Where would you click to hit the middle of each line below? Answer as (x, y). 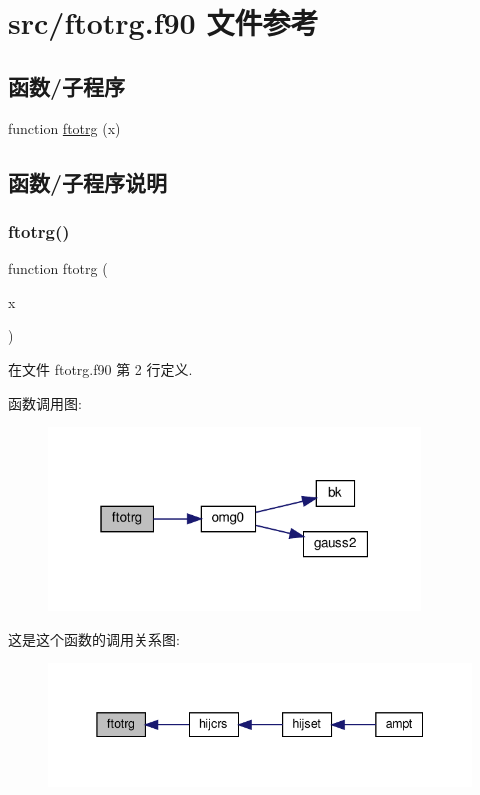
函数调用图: (45, 402)
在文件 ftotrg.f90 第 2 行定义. (100, 368)
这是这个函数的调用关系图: (94, 638)
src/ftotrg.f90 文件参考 (163, 22)
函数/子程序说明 (88, 181)
